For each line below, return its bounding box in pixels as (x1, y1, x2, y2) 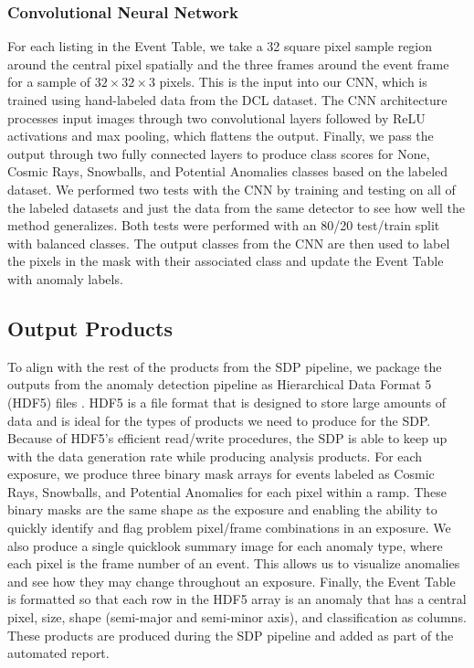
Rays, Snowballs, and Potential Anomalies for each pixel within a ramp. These (7, 482, 448, 501)
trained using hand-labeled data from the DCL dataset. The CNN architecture (7, 90, 448, 109)
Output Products (7, 313, 173, 342)
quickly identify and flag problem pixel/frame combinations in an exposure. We (7, 518, 451, 537)
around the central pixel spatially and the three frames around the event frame (7, 54, 449, 73)
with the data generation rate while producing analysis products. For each (7, 446, 423, 465)
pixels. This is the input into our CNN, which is (159, 72, 427, 91)
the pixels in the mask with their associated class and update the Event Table (7, 251, 444, 270)
